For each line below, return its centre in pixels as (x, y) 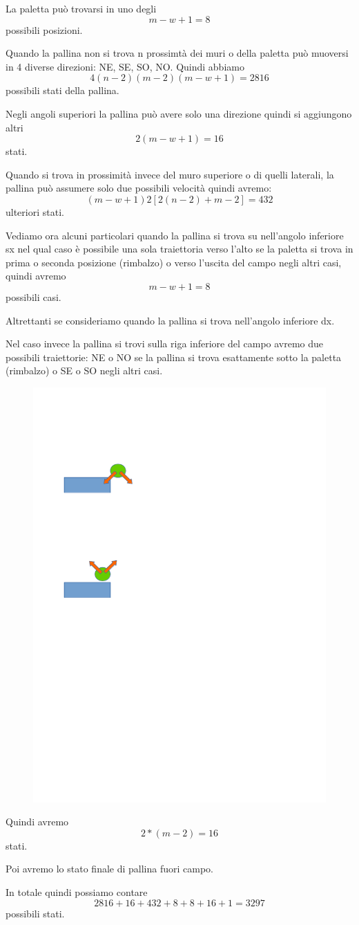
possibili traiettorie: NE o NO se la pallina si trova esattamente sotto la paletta (174, 357)
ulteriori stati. (35, 211)
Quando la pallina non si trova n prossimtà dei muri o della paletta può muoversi (177, 53)
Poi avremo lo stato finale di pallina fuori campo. (109, 869)
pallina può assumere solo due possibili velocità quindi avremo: (139, 188)
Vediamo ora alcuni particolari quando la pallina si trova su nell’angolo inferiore (175, 235)
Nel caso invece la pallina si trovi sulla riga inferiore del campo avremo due (165, 344)
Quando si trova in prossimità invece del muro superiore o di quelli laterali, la (170, 174)
